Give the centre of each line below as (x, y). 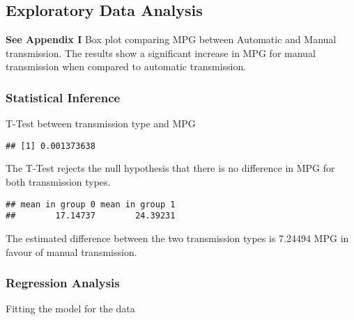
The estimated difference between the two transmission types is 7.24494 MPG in (177, 238)
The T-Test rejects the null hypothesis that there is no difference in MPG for (170, 168)
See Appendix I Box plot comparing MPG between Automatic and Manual (171, 39)
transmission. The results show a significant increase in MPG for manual (161, 53)
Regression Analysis (63, 283)
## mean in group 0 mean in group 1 (91, 204)
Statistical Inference (63, 97)
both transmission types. (58, 182)
